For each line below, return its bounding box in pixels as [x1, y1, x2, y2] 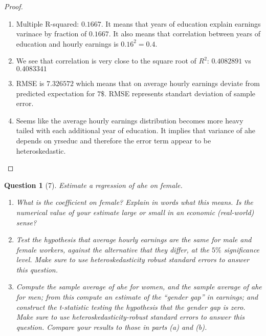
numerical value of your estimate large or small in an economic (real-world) [16, 206, 254, 217]
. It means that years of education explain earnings [101, 18, 261, 29]
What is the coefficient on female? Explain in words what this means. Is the [16, 197, 253, 207]
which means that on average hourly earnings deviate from [76, 77, 260, 88]
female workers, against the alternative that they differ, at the [16, 244, 209, 255]
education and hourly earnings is [16, 38, 119, 49]
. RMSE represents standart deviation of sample [104, 88, 255, 98]
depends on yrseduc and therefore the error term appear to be [16, 135, 211, 145]
